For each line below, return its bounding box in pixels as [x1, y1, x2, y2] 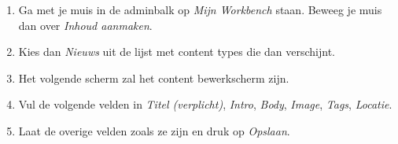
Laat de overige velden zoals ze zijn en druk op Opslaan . [18, 122, 290, 138]
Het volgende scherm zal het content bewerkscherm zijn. [18, 69, 289, 86]
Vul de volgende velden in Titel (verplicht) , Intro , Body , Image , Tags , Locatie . [18, 96, 392, 113]
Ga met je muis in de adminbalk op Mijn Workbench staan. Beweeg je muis [18, 2, 382, 17]
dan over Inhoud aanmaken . [18, 17, 153, 33]
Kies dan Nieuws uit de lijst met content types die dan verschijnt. [18, 43, 335, 60]
